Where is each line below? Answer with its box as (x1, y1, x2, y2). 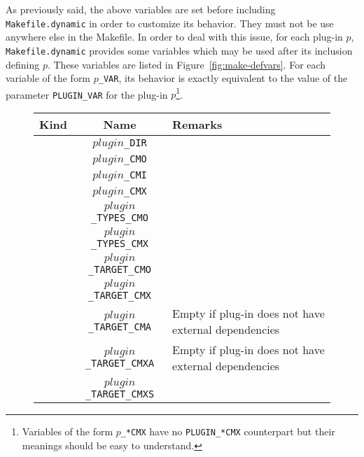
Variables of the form (22, 424, 113, 439)
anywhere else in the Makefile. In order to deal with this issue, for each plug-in (6, 29, 343, 44)
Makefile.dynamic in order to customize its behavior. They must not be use (6, 15, 334, 30)
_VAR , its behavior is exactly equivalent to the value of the (98, 71, 348, 85)
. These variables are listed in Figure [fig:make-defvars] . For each (47, 57, 326, 71)
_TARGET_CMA (88, 321, 152, 332)
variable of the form (6, 71, 91, 85)
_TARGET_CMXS (85, 388, 155, 400)
